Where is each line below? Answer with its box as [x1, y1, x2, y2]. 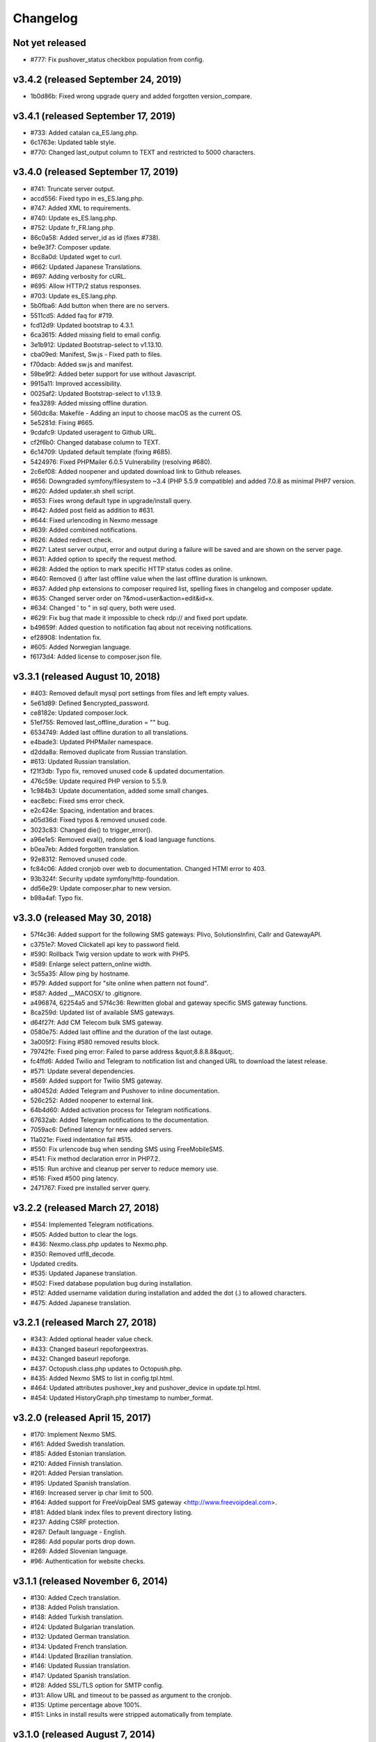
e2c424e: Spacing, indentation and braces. [30, 806, 155, 815]
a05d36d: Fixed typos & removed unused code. [30, 816, 167, 824]
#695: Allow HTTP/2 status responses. [30, 282, 142, 291]
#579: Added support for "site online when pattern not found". [30, 979, 209, 987]
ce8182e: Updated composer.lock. [30, 709, 129, 717]
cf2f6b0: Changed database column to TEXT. [30, 438, 161, 446]
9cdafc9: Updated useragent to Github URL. [30, 429, 157, 437]
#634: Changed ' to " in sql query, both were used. [30, 603, 176, 612]
